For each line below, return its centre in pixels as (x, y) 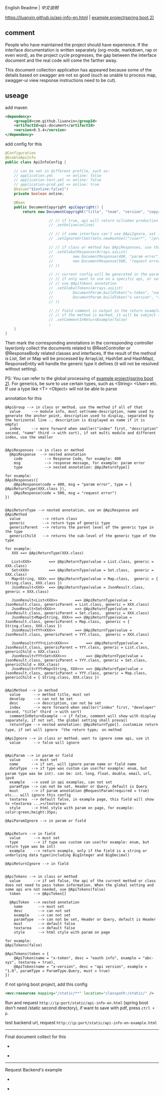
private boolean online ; (39, 194)
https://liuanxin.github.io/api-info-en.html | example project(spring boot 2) (80, 17)
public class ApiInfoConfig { (36, 162)
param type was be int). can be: (39, 773)
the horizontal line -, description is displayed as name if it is (75, 420)
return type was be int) (30, 846)
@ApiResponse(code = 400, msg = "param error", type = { (73, 484)
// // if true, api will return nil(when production (103, 221)
